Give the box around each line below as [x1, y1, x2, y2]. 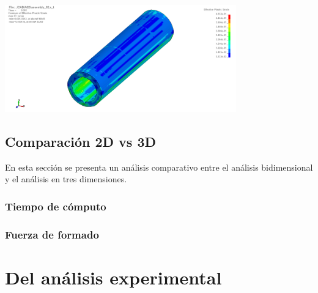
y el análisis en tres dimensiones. [5, 172, 127, 185]
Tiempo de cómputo [5, 198, 106, 213]
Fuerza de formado [5, 226, 99, 242]
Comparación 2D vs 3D [5, 132, 157, 150]
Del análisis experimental [5, 264, 222, 289]
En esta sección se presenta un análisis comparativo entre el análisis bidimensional [5, 160, 313, 173]
